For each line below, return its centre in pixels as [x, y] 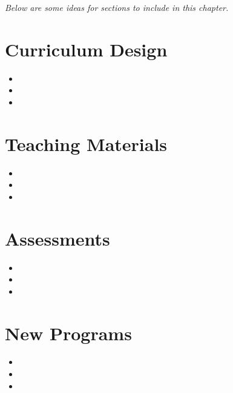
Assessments [57, 238]
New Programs [68, 333]
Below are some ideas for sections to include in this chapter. [117, 7]
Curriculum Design [86, 49]
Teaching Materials [86, 143]
